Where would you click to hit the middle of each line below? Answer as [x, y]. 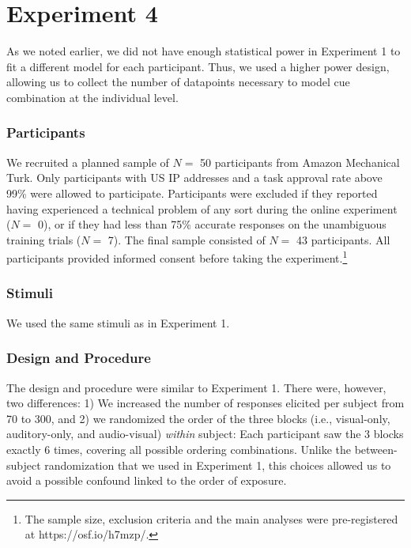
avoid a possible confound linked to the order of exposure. [147, 480]
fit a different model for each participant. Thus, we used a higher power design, [198, 66]
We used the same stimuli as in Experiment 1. [118, 322]
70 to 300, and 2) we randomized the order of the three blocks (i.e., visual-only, [198, 418]
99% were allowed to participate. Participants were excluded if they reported [192, 193]
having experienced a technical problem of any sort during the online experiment [202, 208]
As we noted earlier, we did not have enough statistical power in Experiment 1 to [204, 51]
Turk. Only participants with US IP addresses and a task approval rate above [194, 178]
